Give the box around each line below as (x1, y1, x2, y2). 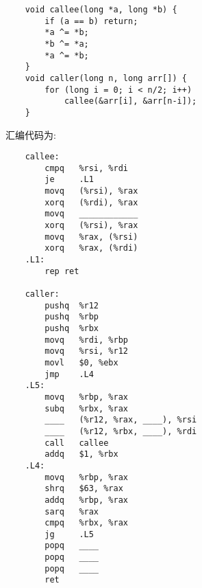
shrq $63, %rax (45, 484, 123, 494)
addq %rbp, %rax (45, 495, 128, 505)
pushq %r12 (45, 300, 99, 310)
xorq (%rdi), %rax (45, 197, 138, 207)
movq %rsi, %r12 (45, 346, 128, 357)
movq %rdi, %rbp (45, 335, 128, 345)
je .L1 (45, 174, 94, 185)
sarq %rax (45, 506, 99, 517)
